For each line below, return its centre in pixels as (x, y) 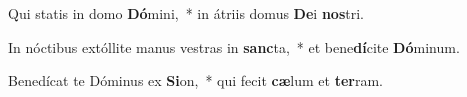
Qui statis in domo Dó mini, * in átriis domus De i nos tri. (186, 13)
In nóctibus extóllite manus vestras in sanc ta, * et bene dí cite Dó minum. (234, 46)
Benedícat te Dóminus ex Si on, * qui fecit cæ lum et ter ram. (195, 80)
